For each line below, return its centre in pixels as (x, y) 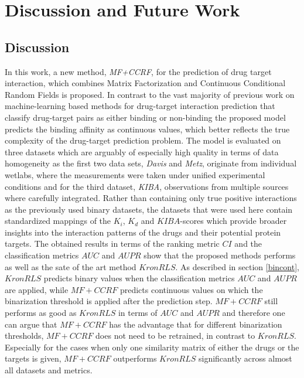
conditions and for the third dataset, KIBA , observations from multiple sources (147, 186)
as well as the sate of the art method (71, 266)
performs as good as (41, 313)
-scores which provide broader (233, 221)
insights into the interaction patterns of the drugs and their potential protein (143, 232)
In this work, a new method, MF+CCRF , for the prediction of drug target (138, 71)
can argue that (31, 324)
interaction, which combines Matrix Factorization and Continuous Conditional (145, 83)
